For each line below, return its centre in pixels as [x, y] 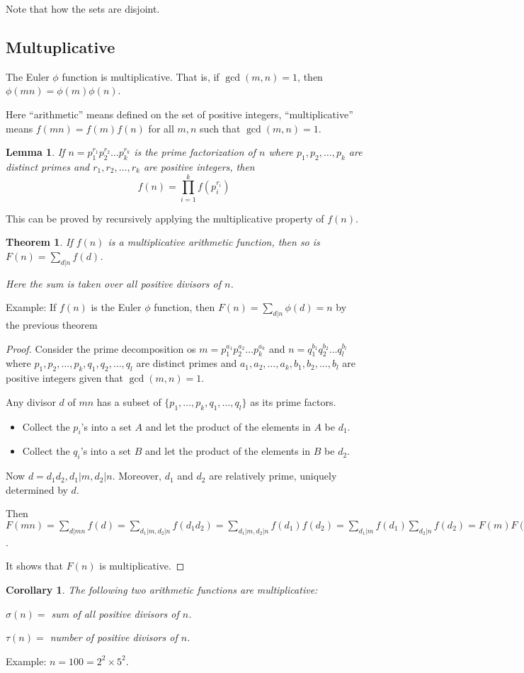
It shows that [35, 566]
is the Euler [116, 307]
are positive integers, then [199, 166]
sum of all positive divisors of [115, 613]
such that [220, 128]
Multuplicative [61, 46]
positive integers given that [64, 378]
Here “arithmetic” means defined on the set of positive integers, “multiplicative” [180, 114]
